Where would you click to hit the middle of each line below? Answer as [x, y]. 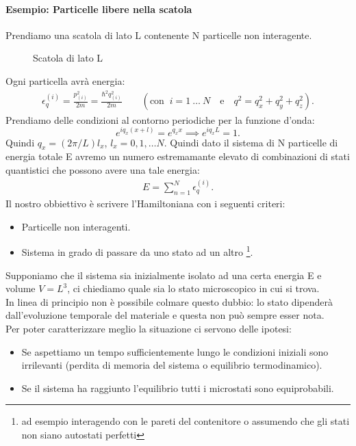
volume [21, 288]
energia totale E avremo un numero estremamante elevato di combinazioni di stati [178, 156]
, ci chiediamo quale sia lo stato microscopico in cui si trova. [193, 288]
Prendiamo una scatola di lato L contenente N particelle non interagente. [159, 35]
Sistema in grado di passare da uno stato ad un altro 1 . [137, 251]
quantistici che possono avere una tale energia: [103, 169]
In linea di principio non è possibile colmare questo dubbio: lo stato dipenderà [169, 301]
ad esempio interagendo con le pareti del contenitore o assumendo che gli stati [186, 421]
